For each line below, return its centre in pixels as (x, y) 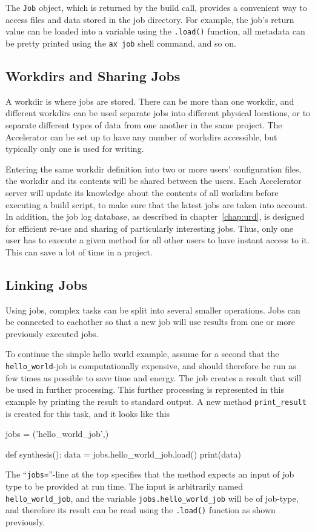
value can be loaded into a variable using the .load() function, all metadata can (155, 31)
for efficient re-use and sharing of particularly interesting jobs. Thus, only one (150, 228)
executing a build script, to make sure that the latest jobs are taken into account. (157, 204)
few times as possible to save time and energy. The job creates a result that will (154, 377)
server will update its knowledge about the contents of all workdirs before (142, 192)
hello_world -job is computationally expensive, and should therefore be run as (151, 366)
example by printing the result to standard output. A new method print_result (156, 401)
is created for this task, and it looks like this (88, 413)
